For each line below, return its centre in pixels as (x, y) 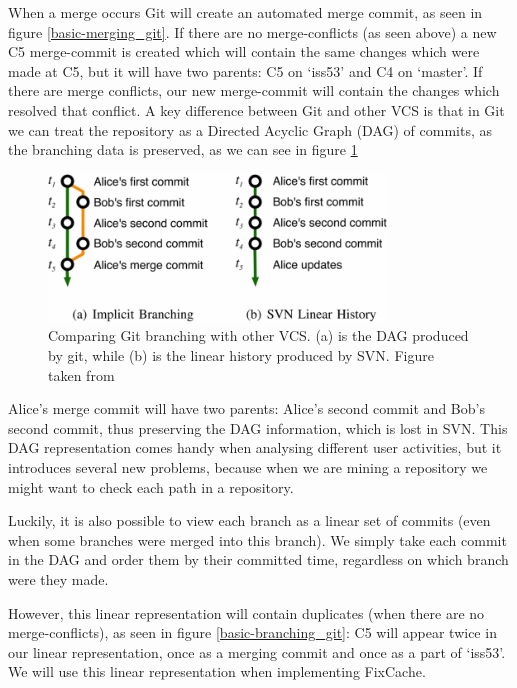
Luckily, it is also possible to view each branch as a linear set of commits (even (249, 520)
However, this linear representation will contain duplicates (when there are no (246, 612)
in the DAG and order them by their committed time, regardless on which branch (258, 559)
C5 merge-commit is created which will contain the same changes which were (244, 51)
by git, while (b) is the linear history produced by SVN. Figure (241, 355)
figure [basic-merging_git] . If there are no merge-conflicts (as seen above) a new (252, 31)
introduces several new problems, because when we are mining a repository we (248, 466)
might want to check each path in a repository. (151, 486)
